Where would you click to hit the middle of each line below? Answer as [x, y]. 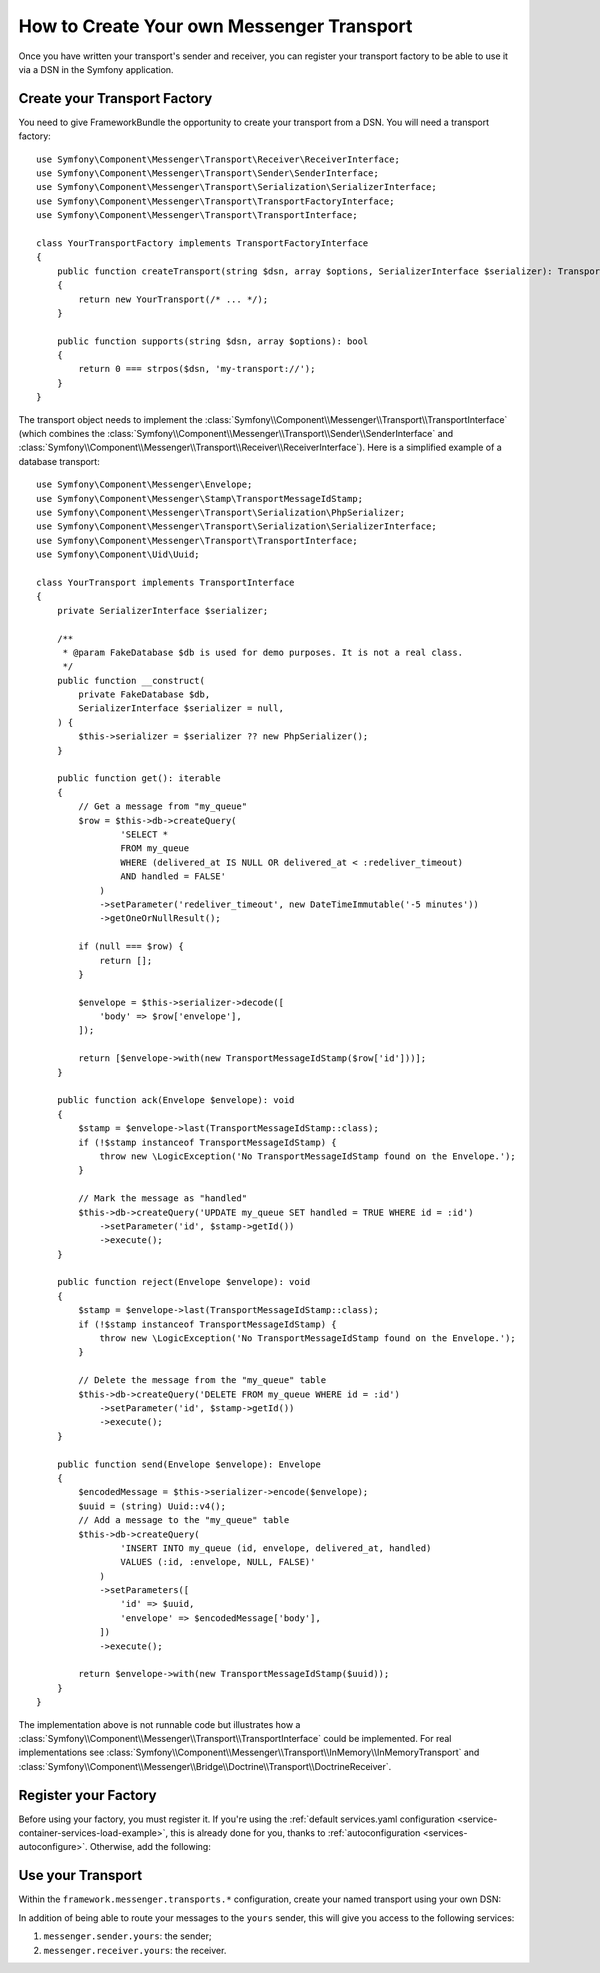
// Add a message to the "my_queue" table [184, 1520]
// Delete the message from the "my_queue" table [202, 1380]
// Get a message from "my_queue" [163, 806]
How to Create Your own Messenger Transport [215, 26]
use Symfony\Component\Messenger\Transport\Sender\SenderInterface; [207, 173]
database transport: [59, 461]
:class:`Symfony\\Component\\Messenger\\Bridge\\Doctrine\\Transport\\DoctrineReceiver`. [205, 1766]
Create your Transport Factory [115, 98]
